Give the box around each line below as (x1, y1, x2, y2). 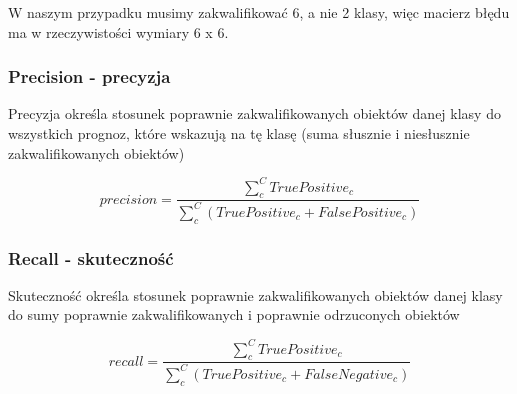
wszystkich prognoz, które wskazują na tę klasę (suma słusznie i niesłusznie (8, 123, 470, 143)
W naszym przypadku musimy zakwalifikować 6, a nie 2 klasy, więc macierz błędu (8, 2, 510, 22)
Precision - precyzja (8, 64, 171, 89)
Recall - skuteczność (8, 245, 174, 270)
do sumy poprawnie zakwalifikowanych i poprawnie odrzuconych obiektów (8, 304, 460, 325)
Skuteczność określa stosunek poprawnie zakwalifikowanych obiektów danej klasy (8, 284, 503, 305)
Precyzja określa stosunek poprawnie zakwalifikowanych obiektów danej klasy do (8, 103, 501, 124)
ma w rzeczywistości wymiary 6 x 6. (8, 21, 229, 42)
